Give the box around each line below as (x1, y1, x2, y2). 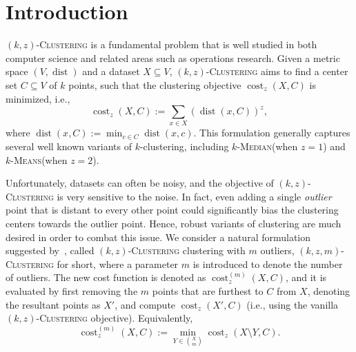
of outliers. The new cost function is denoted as (6, 270, 206, 284)
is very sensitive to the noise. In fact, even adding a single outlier (57, 189, 332, 203)
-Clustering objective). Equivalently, (36, 311, 193, 325)
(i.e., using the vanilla (246, 297, 339, 311)
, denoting (307, 283, 350, 298)
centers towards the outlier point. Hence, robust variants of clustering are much (6, 216, 342, 230)
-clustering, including (139, 139, 229, 154)
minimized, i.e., (6, 91, 70, 105)
